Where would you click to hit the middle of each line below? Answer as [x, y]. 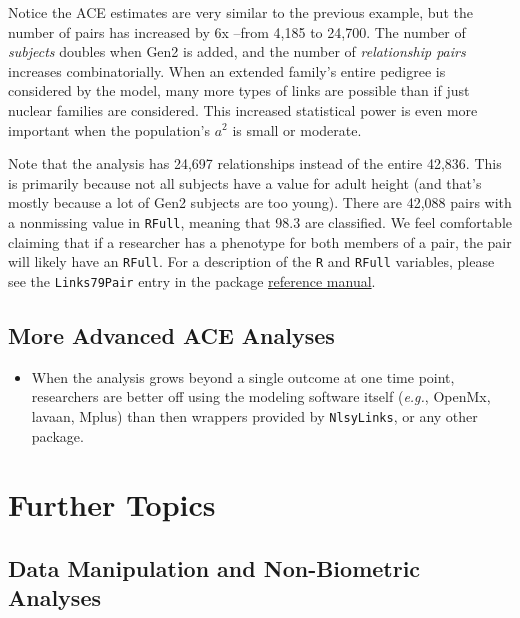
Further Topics [112, 504]
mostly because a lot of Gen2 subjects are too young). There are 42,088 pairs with [260, 202]
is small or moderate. [297, 129]
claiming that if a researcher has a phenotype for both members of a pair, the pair [260, 241]
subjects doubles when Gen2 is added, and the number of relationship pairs [237, 51]
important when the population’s [109, 129]
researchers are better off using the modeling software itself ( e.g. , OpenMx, [261, 396]
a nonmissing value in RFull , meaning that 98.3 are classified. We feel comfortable [260, 221]
